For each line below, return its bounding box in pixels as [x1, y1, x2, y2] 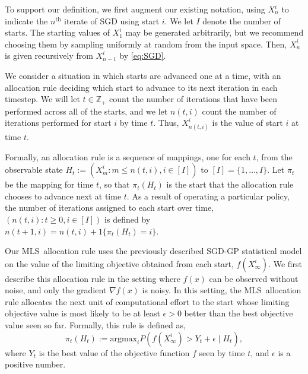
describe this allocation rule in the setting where [5, 272, 180, 284]
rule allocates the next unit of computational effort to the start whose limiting [5, 295, 290, 308]
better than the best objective [184, 307, 293, 319]
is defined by [104, 213, 151, 225]
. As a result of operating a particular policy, [126, 189, 290, 202]
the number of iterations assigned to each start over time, [5, 201, 214, 214]
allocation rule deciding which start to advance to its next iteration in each [5, 81, 278, 93]
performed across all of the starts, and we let [5, 104, 168, 117]
